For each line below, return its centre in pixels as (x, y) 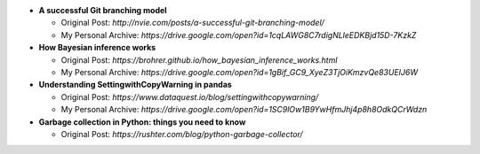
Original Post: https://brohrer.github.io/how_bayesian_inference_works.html (199, 60)
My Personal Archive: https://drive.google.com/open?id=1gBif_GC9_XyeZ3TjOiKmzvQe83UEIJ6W (240, 72)
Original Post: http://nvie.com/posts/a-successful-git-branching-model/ (192, 23)
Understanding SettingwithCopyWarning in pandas (136, 85)
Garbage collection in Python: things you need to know (142, 122)
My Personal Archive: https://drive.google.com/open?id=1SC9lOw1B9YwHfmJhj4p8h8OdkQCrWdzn (244, 110)
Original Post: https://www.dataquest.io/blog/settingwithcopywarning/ (190, 96)
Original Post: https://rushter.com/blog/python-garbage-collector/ (182, 134)
